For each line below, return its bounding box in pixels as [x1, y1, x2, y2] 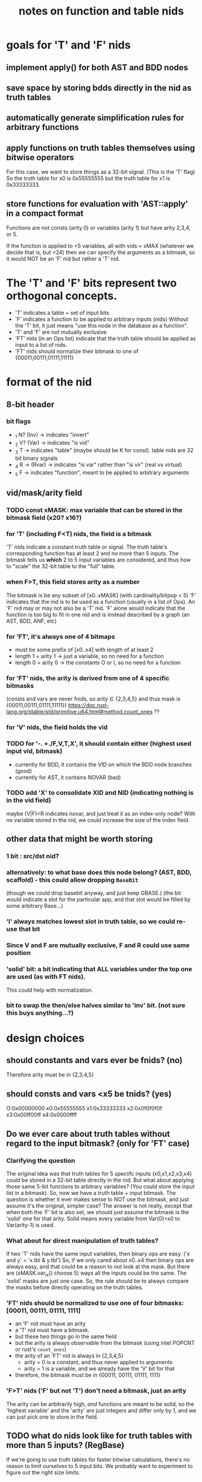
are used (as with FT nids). [6, 972, 86, 981]
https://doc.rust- [68, 702, 110, 709]
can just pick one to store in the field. [6, 1413, 98, 1420]
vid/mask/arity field [6, 488, 83, 498]
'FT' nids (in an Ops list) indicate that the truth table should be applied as [14, 334, 196, 342]
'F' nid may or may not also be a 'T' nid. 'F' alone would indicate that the [6, 604, 186, 612]
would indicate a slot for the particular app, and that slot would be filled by [6, 896, 191, 903]
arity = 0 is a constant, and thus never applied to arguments [24, 1359, 173, 1366]
